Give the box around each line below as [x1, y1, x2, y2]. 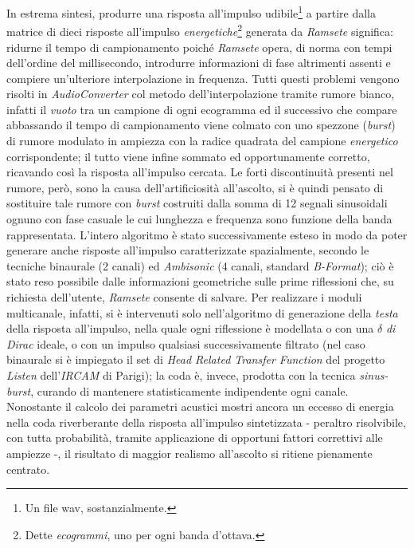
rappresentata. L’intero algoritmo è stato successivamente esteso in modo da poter [6, 226, 408, 242]
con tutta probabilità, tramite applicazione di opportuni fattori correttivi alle [6, 429, 383, 446]
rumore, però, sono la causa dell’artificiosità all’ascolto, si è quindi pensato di [6, 179, 384, 195]
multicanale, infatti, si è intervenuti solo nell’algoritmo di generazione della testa [6, 304, 398, 321]
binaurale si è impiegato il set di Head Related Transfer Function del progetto [6, 351, 385, 368]
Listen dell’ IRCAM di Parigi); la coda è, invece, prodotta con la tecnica [6, 366, 356, 383]
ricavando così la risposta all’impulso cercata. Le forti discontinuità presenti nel [6, 164, 393, 180]
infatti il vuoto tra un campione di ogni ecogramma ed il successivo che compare [6, 101, 397, 117]
